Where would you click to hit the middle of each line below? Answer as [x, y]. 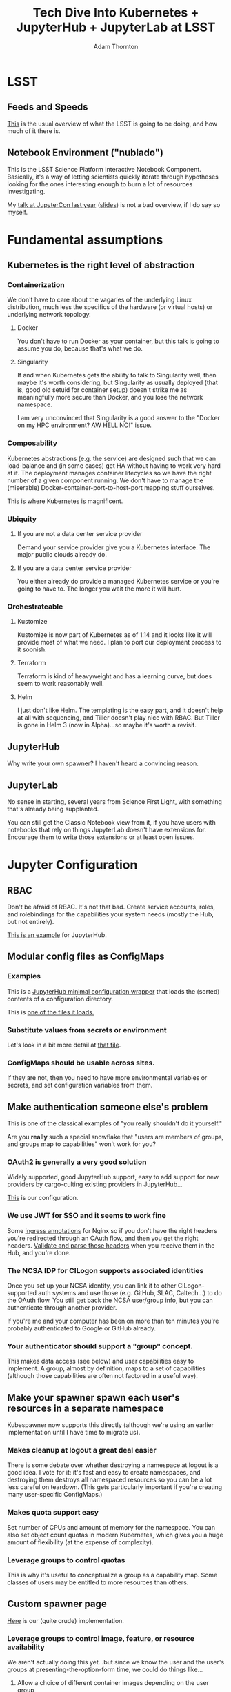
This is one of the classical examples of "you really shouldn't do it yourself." [115, 1123]
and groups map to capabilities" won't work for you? [82, 1144]
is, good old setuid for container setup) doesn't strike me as [102, 390]
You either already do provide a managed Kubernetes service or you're [118, 582]
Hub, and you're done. [39, 1252]
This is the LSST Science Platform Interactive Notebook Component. [104, 169]
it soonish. [32, 649]
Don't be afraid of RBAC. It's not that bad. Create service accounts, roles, [111, 907]
